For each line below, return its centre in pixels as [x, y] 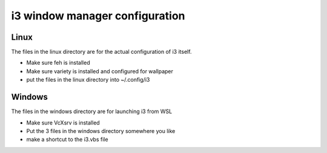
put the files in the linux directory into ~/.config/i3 [88, 80]
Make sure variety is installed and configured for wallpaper [100, 71]
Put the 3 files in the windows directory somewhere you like [101, 131]
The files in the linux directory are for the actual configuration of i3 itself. [101, 52]
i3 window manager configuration [98, 16]
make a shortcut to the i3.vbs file [67, 140]
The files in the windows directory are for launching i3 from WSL [92, 111]
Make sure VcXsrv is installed [63, 122]
